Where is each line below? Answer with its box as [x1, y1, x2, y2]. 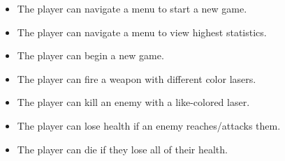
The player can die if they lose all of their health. [17, 141, 228, 156]
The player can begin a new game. [17, 48, 164, 63]
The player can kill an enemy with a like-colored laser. [17, 95, 250, 109]
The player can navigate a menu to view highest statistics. [17, 24, 267, 39]
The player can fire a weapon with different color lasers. [17, 71, 256, 86]
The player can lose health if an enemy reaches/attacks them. [17, 118, 281, 132]
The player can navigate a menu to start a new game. [17, 1, 247, 15]
